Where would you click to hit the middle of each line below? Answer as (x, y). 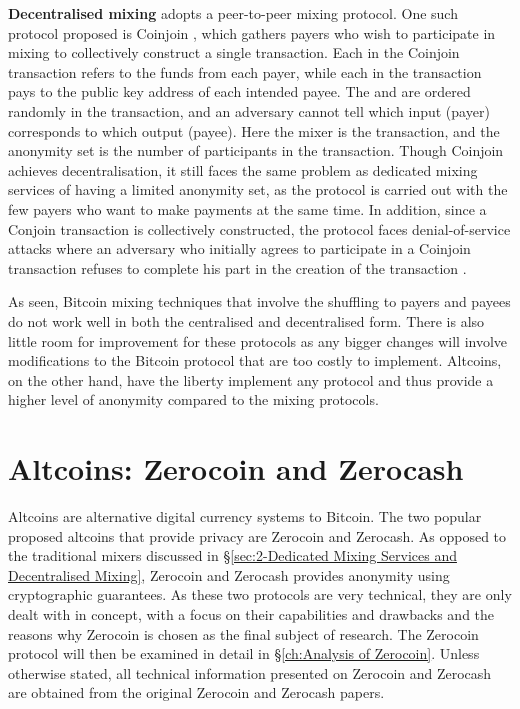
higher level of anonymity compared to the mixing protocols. (193, 399)
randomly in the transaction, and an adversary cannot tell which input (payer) (249, 110)
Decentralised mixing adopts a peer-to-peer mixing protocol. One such (233, 13)
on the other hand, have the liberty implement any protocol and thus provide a (251, 379)
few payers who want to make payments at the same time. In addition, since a (247, 208)
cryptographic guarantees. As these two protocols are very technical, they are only (260, 594)
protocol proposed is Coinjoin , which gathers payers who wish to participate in (252, 32)
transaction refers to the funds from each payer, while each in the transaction (245, 71)
